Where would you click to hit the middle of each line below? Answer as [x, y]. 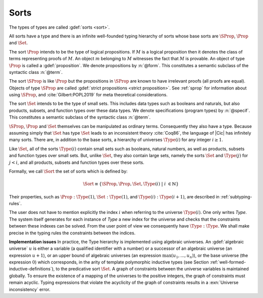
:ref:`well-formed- [228, 262]
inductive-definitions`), [32, 269]
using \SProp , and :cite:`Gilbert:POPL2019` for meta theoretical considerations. [88, 95]
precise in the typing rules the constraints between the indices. [72, 233]
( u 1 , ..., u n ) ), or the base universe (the [210, 256]
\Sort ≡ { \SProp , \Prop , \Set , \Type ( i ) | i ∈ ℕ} [131, 184]
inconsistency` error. [30, 289]
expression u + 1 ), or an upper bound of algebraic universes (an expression [85, 255]
